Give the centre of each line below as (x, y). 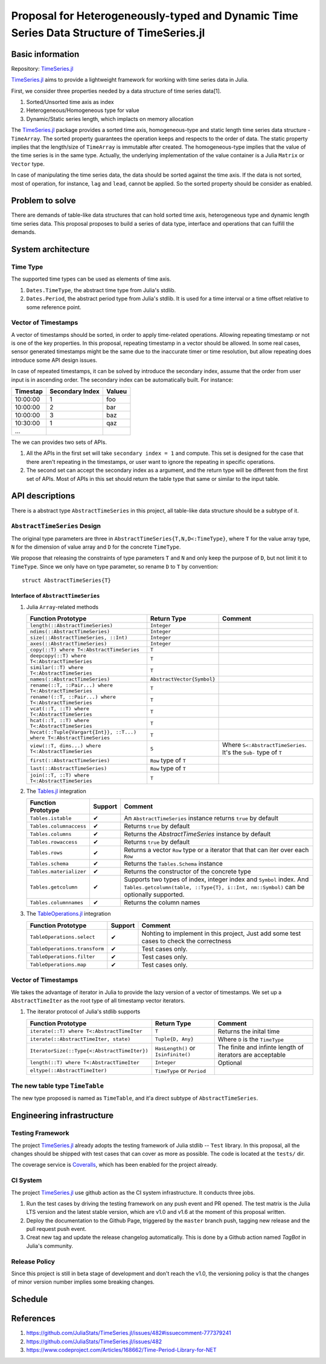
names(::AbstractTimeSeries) (70, 679)
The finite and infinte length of (261, 1047)
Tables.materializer (58, 871)
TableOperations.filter (62, 957)
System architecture (50, 250)
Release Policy (33, 1261)
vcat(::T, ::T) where (60, 709)
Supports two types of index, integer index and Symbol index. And (216, 879)
